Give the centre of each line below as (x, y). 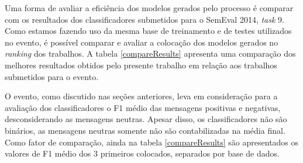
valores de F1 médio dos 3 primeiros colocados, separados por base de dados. (142, 153)
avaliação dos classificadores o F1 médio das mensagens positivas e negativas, (143, 107)
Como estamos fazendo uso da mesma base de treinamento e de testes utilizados (148, 31)
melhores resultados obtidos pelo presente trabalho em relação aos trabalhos (141, 65)
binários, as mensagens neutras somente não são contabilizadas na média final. (145, 130)
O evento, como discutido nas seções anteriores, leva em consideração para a (141, 96)
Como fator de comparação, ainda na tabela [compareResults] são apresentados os (152, 142)
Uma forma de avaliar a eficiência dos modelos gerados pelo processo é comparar (149, 8)
